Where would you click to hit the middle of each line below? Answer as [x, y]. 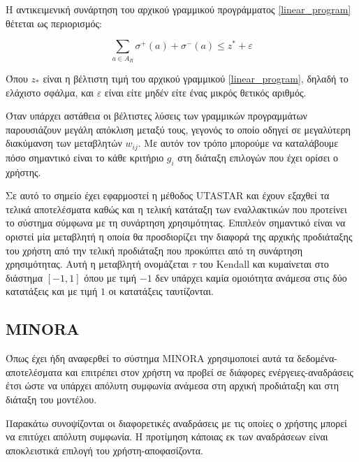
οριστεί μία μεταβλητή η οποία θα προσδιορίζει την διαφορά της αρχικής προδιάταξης [179, 236]
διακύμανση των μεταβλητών [64, 143]
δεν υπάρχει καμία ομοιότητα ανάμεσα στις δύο [251, 277]
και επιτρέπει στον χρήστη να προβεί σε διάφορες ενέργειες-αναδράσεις [209, 371]
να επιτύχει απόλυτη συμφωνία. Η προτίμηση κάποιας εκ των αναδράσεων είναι [167, 436]
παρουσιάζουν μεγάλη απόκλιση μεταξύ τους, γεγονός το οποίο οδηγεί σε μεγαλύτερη [178, 129]
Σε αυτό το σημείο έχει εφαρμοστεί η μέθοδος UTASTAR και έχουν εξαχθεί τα [168, 195]
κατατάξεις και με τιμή [52, 291]
